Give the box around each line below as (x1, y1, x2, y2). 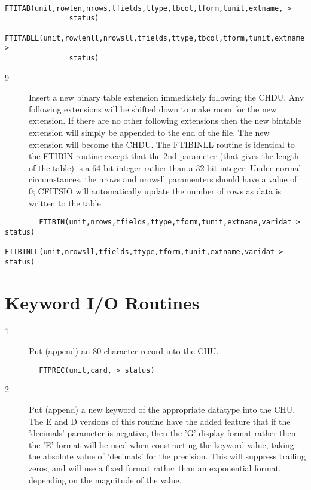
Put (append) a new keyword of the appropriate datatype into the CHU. (29, 403, 295, 415)
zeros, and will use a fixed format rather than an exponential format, (29, 461, 281, 474)
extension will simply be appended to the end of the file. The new (29, 126, 270, 138)
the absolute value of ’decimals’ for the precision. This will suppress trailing (29, 450, 306, 462)
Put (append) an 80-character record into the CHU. (29, 345, 219, 357)
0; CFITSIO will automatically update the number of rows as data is (29, 184, 282, 197)
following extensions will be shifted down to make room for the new (29, 102, 277, 115)
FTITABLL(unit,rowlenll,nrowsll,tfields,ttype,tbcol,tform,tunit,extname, (5, 34, 309, 42)
